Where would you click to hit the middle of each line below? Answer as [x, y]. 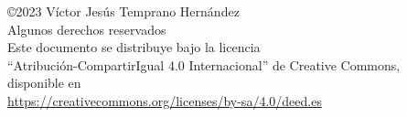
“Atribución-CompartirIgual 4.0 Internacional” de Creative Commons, [204, 64]
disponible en [44, 83]
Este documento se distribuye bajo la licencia [134, 47]
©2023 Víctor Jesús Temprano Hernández [123, 11]
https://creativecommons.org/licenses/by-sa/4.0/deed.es [165, 100]
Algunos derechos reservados [87, 29]
